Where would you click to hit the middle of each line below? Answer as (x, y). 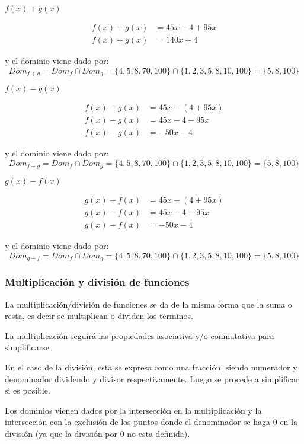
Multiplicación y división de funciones (97, 282)
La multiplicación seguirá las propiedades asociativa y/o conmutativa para (140, 335)
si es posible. (28, 390)
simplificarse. (28, 347)
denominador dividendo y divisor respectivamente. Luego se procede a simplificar (152, 378)
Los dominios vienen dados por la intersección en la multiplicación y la (133, 410)
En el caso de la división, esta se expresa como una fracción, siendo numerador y (151, 367)
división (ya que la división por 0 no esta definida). (97, 433)
